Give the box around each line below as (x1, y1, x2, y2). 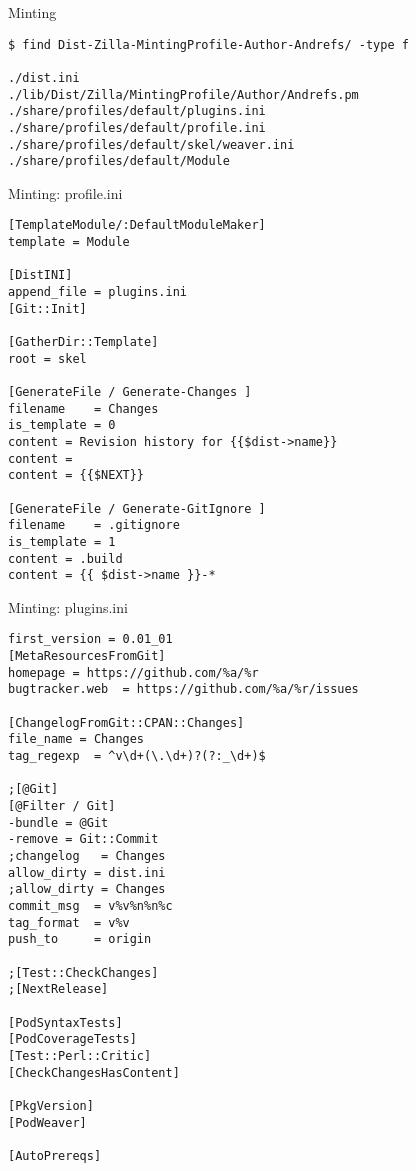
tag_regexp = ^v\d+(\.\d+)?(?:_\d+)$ (8, 749, 266, 764)
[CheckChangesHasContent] (8, 1065, 180, 1080)
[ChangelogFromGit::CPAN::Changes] (8, 715, 245, 730)
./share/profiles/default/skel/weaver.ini (8, 137, 295, 152)
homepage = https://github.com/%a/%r (8, 665, 259, 680)
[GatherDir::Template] (8, 335, 159, 350)
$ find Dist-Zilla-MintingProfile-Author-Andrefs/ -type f (8, 37, 409, 52)
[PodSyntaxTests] (8, 1015, 123, 1030)
